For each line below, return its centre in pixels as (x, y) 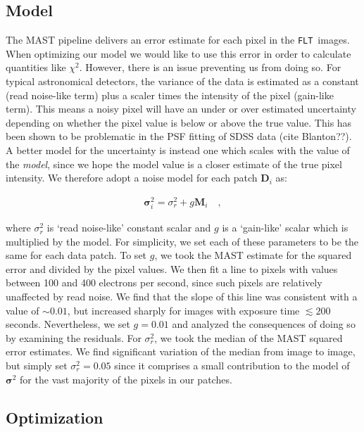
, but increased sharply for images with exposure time (183, 310)
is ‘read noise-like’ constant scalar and (129, 228)
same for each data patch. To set (76, 255)
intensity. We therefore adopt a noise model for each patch (132, 178)
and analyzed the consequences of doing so (264, 324)
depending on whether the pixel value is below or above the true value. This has (179, 122)
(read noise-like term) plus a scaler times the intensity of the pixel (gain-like (170, 95)
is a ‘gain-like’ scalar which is (285, 228)
